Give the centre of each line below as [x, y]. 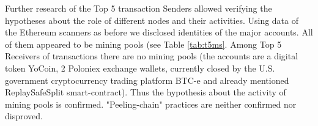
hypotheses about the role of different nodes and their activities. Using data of [152, 20]
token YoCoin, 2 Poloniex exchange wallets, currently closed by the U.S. [140, 68]
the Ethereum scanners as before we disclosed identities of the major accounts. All [159, 32]
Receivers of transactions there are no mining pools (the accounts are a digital [152, 56]
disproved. [24, 116]
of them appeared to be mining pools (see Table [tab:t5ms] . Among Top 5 [143, 44]
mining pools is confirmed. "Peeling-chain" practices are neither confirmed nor [151, 104]
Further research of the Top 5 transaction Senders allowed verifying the [139, 8]
